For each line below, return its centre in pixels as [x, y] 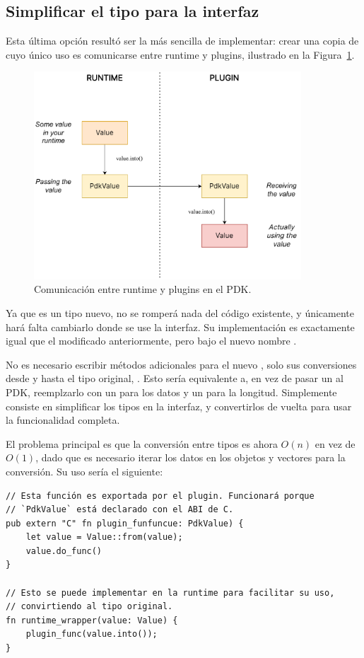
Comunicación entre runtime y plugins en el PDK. [143, 289]
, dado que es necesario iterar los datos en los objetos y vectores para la [190, 457]
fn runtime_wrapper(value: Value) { [92, 620]
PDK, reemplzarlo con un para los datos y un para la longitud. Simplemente [171, 392]
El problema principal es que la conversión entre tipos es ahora [142, 443]
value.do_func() [64, 551]
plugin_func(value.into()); [92, 634]
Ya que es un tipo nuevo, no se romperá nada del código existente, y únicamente [180, 312]
